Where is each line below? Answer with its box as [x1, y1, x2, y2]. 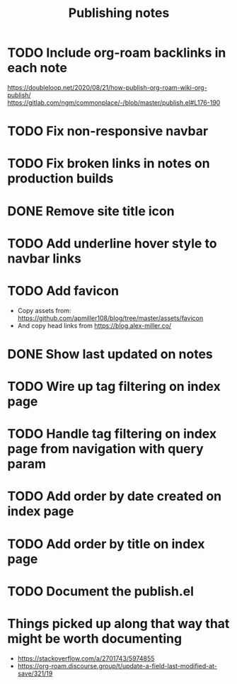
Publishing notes [68, 5, 170, 21]
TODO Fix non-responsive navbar [7, 123, 209, 139]
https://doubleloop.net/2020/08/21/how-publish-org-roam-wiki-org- [7, 83, 207, 91]
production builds [7, 171, 114, 187]
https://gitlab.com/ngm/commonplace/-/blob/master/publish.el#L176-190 [7, 98, 221, 107]
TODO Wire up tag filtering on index [7, 379, 221, 394]
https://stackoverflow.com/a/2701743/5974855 [17, 654, 155, 663]
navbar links [7, 250, 81, 266]
